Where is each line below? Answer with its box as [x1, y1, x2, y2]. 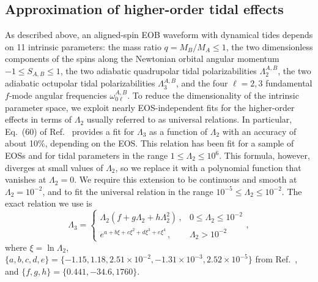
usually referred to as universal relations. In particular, [86, 113, 292, 126]
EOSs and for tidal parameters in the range [5, 149, 168, 161]
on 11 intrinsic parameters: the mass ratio [5, 40, 161, 53]
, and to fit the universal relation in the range [42, 185, 213, 197]
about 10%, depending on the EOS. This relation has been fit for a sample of [5, 137, 294, 150]
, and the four [176, 77, 228, 90]
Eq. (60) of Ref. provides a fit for [5, 124, 135, 137]
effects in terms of [5, 113, 72, 126]
